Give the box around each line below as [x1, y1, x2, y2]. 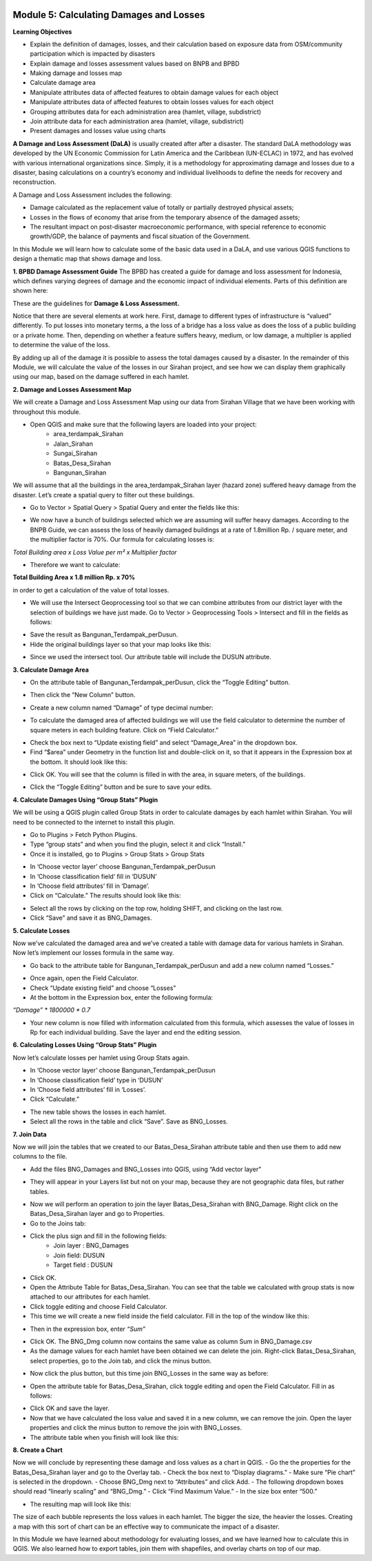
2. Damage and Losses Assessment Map [12, 385, 132, 393]
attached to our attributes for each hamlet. [30, 1292, 151, 1301]
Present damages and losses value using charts [30, 127, 166, 135]
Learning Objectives [12, 28, 72, 36]
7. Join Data [12, 1130, 48, 1138]
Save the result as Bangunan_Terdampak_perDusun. [30, 630, 178, 639]
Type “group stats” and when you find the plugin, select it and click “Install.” [30, 840, 246, 849]
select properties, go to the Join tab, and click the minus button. [30, 1356, 212, 1365]
